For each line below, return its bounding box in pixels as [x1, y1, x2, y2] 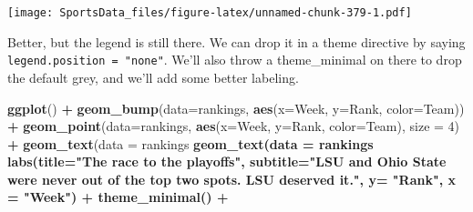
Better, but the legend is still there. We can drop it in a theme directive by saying [7, 32, 466, 51]
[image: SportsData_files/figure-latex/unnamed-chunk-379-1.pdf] [7, 6, 412, 19]
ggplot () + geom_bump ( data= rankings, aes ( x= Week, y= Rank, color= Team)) [7, 98, 465, 117]
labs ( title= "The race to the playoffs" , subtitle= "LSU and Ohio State [7, 152, 447, 171]
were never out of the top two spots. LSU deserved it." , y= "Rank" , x [7, 169, 456, 188]
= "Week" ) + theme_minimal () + [7, 187, 229, 207]
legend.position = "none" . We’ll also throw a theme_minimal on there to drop [7, 50, 462, 69]
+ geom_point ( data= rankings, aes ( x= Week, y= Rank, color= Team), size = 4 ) [7, 116, 460, 136]
